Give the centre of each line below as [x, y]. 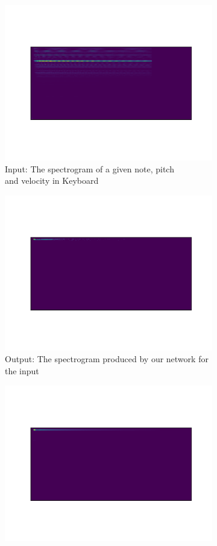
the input [22, 370]
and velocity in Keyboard [52, 180]
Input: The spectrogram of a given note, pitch [90, 168]
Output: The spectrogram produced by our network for [107, 359]
